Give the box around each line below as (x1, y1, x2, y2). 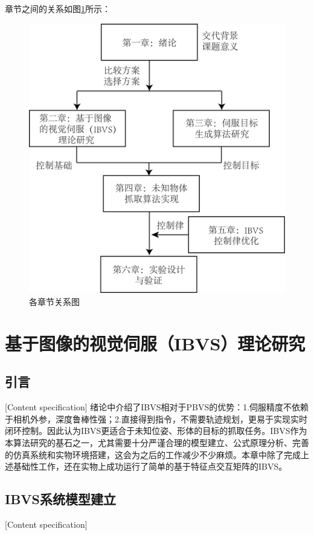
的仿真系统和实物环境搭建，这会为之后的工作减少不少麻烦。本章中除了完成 (5, 448, 301, 461)
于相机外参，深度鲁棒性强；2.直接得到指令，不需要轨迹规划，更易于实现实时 (5, 412, 307, 425)
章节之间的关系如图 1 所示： (5, 2, 111, 15)
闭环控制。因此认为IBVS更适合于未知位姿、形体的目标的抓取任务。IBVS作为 (5, 424, 307, 437)
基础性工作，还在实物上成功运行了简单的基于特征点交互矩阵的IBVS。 (13, 460, 287, 473)
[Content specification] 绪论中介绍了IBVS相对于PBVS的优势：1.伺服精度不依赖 (5, 401, 309, 413)
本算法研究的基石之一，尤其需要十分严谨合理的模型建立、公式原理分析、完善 (5, 436, 309, 448)
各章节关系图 (29, 295, 80, 307)
